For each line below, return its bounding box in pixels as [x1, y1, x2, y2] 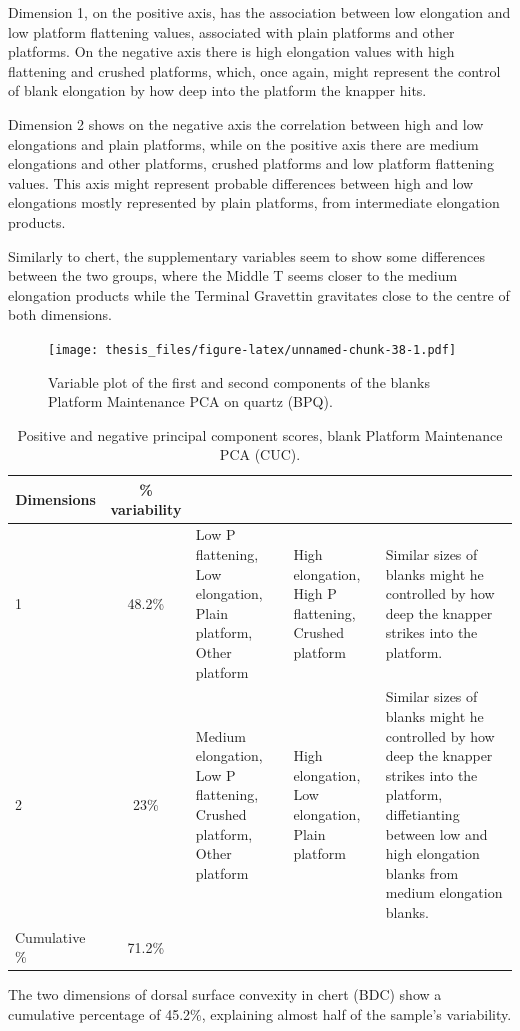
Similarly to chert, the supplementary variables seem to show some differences [8, 245, 485, 266]
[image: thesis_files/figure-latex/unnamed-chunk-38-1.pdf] [48, 342, 457, 357]
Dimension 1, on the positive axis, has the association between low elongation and [8, 2, 511, 22]
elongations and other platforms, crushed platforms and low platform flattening [8, 153, 494, 174]
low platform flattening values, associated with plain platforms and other [8, 21, 455, 42]
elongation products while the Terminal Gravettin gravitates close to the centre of [8, 284, 510, 305]
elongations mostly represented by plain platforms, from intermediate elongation [8, 192, 500, 213]
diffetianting [385, 803, 460, 824]
